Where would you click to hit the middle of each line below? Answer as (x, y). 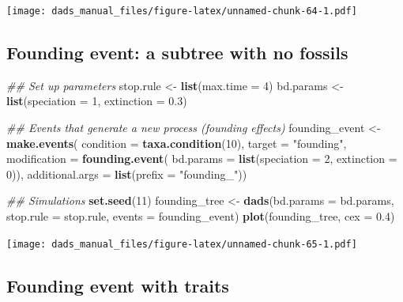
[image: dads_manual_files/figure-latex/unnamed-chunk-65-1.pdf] (182, 244)
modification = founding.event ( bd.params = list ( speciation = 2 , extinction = (202, 159)
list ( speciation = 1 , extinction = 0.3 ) (97, 101)
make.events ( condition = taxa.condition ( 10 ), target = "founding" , (177, 143)
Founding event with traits (118, 285)
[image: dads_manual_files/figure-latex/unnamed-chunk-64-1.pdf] (182, 11)
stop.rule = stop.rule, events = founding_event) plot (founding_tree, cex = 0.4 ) (201, 216)
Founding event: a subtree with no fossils (177, 53)
